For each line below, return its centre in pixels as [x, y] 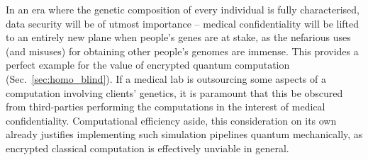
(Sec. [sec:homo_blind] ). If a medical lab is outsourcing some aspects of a [166, 78]
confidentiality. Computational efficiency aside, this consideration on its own [171, 120]
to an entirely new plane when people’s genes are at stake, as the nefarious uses [178, 37]
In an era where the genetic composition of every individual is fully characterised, [183, 9]
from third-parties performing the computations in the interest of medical [166, 107]
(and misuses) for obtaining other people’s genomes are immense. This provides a [182, 51]
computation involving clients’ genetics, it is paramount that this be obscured [174, 92]
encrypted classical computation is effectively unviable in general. [147, 148]
